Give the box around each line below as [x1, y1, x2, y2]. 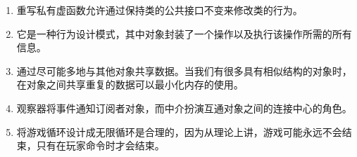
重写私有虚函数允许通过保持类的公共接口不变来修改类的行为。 [16, 3, 303, 17]
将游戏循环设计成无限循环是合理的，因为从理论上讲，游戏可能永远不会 [16, 124, 342, 139]
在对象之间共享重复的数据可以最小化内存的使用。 [16, 77, 244, 92]
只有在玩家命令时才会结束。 [36, 138, 165, 153]
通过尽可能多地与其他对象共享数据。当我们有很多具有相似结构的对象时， [16, 63, 352, 78]
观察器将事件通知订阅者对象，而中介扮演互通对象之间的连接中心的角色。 [16, 100, 352, 115]
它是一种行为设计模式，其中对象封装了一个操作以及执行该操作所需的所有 [16, 26, 352, 41]
